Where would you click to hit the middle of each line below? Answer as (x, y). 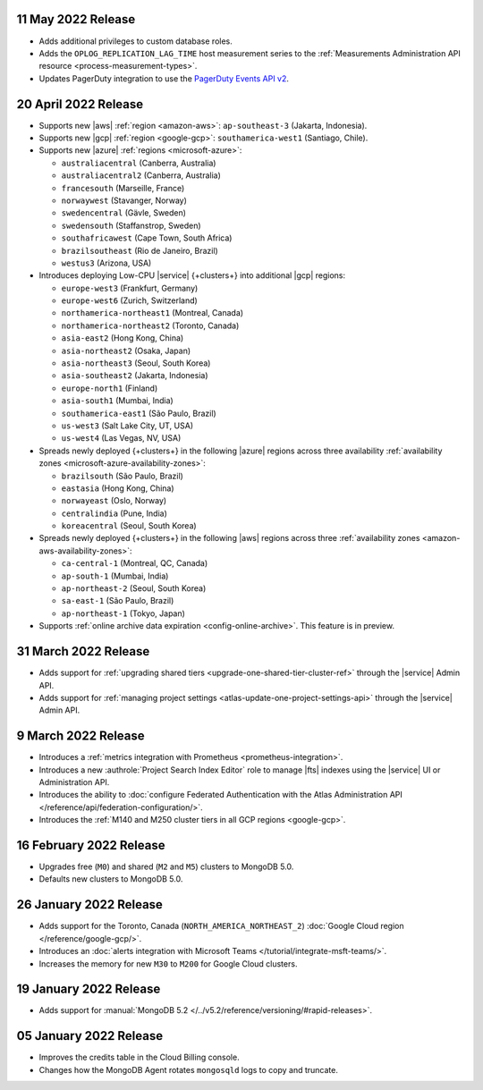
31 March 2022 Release (83, 651)
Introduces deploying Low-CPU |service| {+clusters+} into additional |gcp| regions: (192, 275)
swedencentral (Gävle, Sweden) (124, 213)
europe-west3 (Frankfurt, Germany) (130, 288)
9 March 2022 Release (80, 736)
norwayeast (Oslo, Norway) (114, 501)
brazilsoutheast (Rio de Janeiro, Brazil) (140, 250)
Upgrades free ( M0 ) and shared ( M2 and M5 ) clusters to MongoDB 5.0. (166, 866)
